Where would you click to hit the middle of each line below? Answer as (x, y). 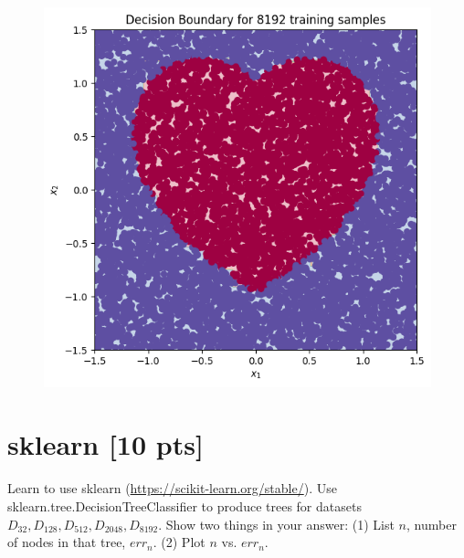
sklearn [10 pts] (105, 444)
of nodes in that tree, (67, 542)
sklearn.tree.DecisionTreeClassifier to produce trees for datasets (185, 505)
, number (432, 524)
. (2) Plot (179, 542)
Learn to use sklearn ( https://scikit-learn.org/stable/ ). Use (172, 488)
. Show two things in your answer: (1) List (276, 524)
